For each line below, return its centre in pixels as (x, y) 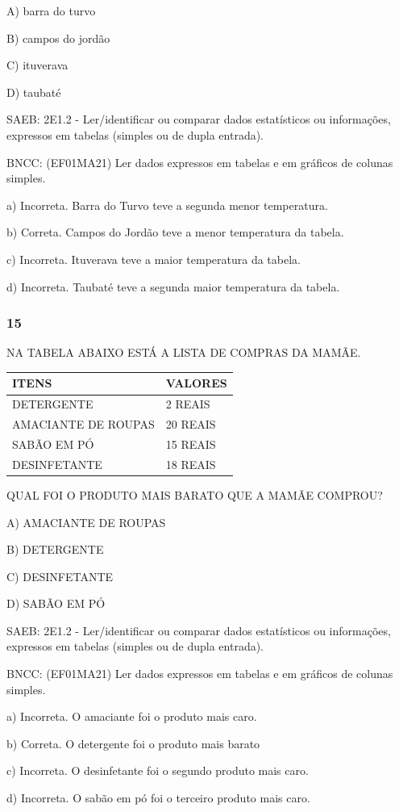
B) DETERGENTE (55, 549)
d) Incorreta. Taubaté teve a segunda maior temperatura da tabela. (173, 286)
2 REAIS (188, 404)
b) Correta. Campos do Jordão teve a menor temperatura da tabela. (175, 232)
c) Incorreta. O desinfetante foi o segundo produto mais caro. (158, 770)
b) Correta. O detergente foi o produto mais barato (133, 743)
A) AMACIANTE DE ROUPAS (86, 522)
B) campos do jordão (58, 38)
